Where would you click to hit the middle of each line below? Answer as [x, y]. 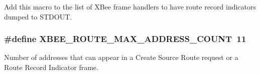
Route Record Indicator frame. [51, 67]
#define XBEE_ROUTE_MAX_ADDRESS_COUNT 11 [125, 39]
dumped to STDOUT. [38, 16]
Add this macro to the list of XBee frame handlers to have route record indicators [130, 6]
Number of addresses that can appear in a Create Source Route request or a [121, 57]
